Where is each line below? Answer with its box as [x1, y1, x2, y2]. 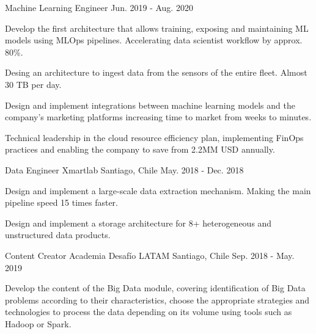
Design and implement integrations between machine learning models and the [5, 98, 295, 111]
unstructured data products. [5, 228, 111, 241]
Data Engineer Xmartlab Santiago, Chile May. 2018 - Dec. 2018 [5, 163, 244, 176]
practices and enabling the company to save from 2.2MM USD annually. [5, 143, 275, 156]
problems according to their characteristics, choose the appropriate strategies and [5, 293, 310, 306]
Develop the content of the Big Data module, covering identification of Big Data [5, 281, 306, 294]
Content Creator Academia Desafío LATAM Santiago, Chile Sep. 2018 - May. [5, 249, 295, 261]
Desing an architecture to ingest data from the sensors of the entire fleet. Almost [5, 66, 307, 79]
